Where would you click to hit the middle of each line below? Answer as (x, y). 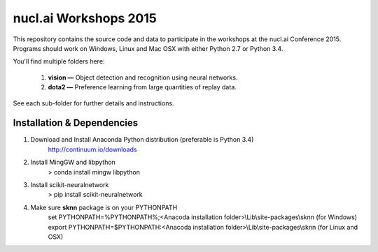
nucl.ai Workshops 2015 (85, 18)
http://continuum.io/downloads (92, 149)
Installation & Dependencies (76, 123)
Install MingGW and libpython (73, 162)
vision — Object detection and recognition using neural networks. (143, 77)
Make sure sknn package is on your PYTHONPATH (104, 207)
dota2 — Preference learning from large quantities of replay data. (142, 87)
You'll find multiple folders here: (59, 61)
